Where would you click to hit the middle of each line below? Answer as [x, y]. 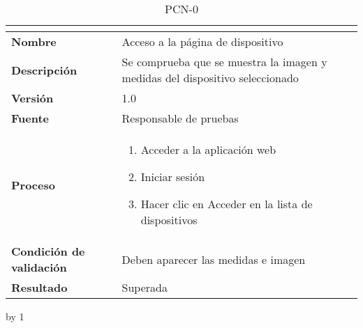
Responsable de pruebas [180, 118]
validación [39, 267]
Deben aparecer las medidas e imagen [214, 259]
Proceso [33, 185]
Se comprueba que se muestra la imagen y [224, 62]
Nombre [34, 41]
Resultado [39, 287]
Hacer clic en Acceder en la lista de [227, 204]
